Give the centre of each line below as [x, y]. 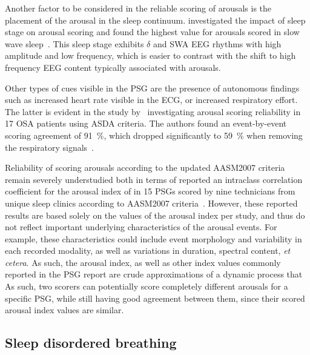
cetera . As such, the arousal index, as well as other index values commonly [143, 262]
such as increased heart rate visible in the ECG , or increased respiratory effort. [151, 100]
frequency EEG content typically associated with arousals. [113, 67]
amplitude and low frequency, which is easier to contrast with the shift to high [150, 55]
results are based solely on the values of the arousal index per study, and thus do [155, 215]
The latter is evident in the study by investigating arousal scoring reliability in [153, 111]
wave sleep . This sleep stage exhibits [74, 43]
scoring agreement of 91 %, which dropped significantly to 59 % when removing [154, 135]
